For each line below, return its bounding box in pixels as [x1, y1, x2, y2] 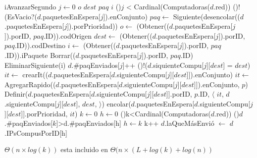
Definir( [4, 89, 28, 99]
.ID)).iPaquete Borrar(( [4, 50, 76, 60]
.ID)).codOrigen [43, 30, 92, 41]
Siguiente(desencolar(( [173, 11, 240, 21]
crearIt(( [22, 69, 49, 80]
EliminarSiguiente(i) [4, 59, 66, 70]
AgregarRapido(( [4, 79, 56, 89]
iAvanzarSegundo [4, 1, 56, 11]
